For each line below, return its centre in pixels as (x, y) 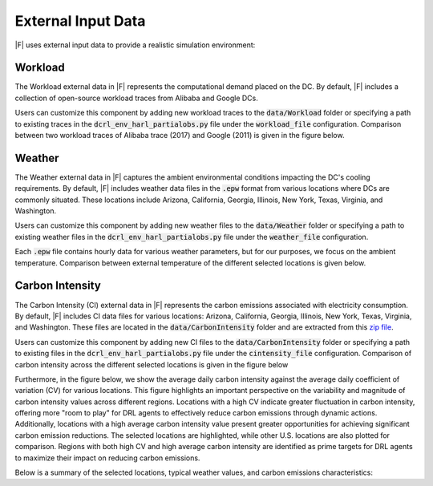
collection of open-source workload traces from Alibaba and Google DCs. (136, 98)
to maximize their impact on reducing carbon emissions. (107, 458)
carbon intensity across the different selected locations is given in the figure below (152, 364)
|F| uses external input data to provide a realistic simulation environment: (135, 45)
